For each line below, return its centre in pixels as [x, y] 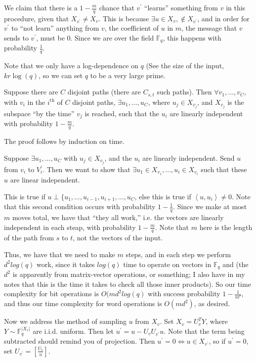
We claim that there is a [41, 7]
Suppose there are [31, 92]
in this [236, 7]
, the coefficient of [132, 28]
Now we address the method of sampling [65, 321]
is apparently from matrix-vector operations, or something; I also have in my [129, 274]
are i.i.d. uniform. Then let [73, 331]
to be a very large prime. [128, 75]
